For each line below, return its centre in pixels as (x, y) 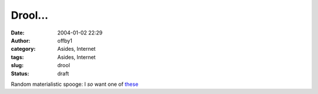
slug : (17, 65)
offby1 (65, 40)
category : (23, 49)
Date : (18, 33)
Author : (21, 40)
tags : (17, 57)
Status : (20, 74)
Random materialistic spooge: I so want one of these (74, 84)
